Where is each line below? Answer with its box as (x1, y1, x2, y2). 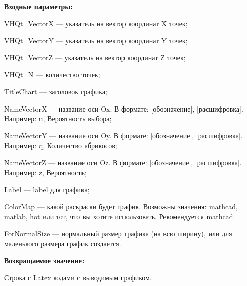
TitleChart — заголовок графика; (4, 86, 107, 96)
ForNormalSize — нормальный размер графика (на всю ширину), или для (4, 228, 232, 238)
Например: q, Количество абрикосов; (4, 140, 117, 151)
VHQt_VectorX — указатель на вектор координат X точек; (4, 18, 188, 28)
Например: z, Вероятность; (4, 167, 87, 177)
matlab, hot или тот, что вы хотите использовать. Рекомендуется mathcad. (4, 211, 235, 222)
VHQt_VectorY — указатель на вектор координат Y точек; (4, 35, 188, 46)
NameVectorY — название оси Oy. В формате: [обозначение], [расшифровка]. (4, 130, 243, 140)
